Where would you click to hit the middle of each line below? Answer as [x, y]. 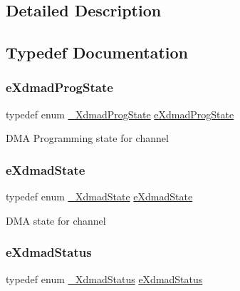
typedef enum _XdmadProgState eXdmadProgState [120, 114]
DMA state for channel [56, 220]
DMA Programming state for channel [87, 138]
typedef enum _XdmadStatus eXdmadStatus [104, 279]
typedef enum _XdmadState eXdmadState [99, 196]
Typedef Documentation [97, 52]
